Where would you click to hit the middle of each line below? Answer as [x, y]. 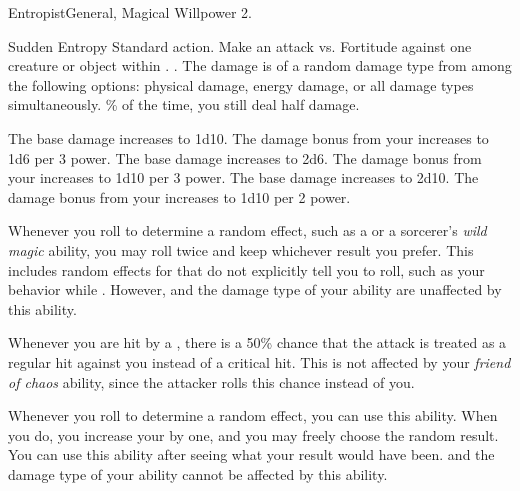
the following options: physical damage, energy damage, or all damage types [241, 84]
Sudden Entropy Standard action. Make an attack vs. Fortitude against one [240, 45]
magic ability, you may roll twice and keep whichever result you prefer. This [241, 249]
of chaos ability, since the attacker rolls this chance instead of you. [211, 381]
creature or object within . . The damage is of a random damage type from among [260, 65]
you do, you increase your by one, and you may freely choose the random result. [253, 434]
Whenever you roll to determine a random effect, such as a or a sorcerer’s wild [247, 230]
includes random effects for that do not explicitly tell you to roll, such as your [246, 269]
